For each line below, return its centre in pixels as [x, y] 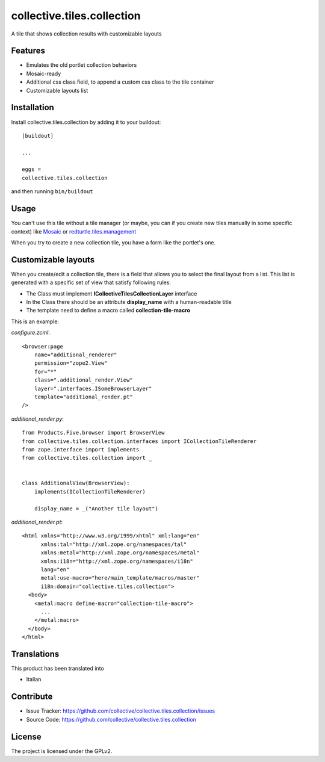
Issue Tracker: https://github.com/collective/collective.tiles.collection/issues [121, 711]
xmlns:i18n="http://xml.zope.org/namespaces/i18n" [117, 561]
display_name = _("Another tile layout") [96, 508]
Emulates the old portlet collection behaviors [82, 65]
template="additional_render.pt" [84, 397]
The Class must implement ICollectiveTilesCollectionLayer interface [112, 293]
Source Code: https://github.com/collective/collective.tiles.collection [111, 719]
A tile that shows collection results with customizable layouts [86, 34]
